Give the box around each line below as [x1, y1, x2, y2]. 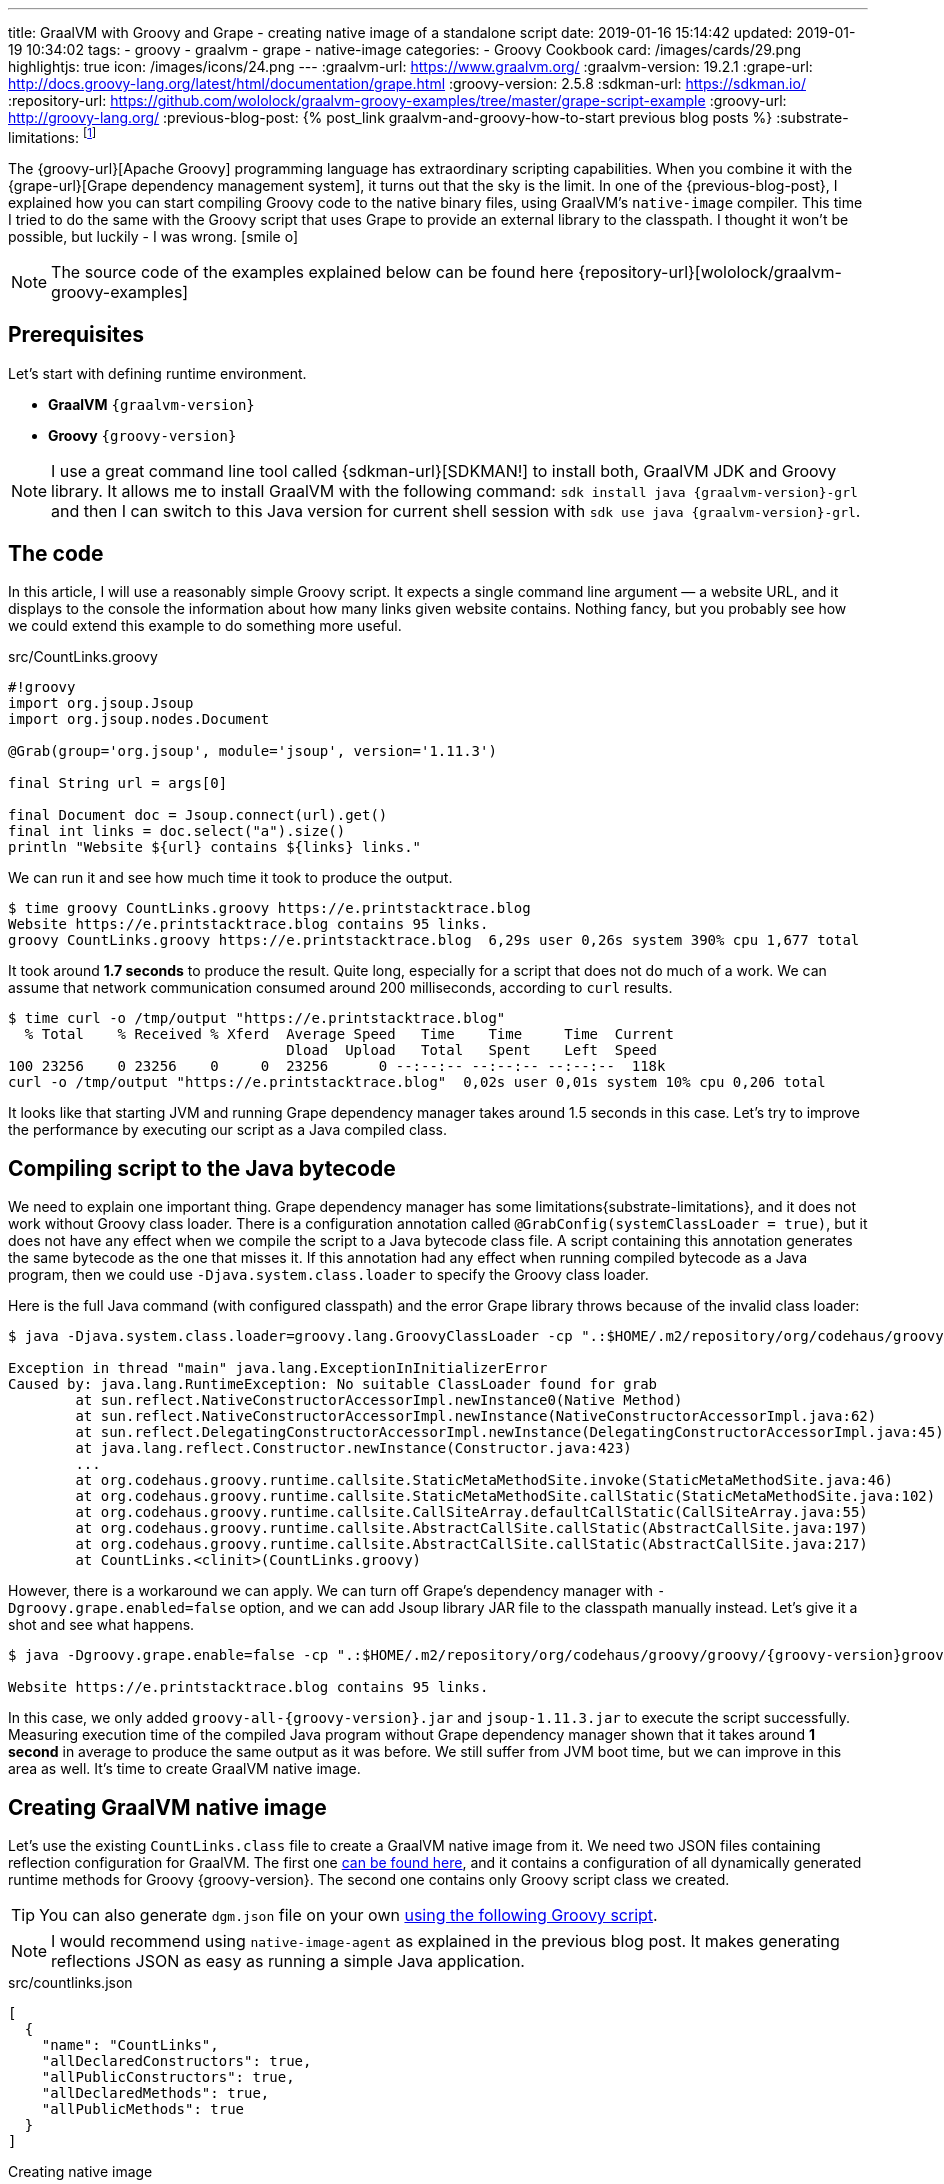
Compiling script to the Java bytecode [8, 1155, 396, 1181]
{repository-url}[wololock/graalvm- [578, 261, 842, 282]
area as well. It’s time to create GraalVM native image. [8, 1760, 361, 1778]
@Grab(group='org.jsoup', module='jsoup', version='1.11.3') [8, 743, 497, 760]
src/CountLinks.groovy [8, 648, 158, 666]
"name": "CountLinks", [41, 2037, 219, 2054]
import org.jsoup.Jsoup [8, 695, 194, 712]
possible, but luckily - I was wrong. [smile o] [8, 227, 299, 245]
